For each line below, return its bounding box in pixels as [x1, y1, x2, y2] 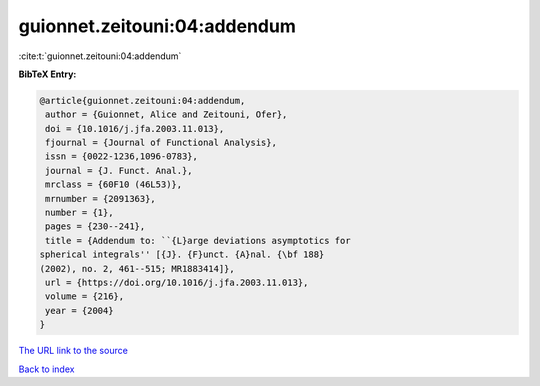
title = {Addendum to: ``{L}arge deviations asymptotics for [45, 235, 351, 246]
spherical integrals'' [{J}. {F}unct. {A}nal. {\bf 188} [39, 249, 325, 260]
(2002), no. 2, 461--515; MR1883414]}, [39, 263, 235, 274]
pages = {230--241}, [45, 221, 146, 232]
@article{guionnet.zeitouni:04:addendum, [39, 95, 246, 106]
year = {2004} [45, 305, 114, 316]
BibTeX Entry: [18, 68, 77, 80]
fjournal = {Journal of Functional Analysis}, [45, 137, 277, 149]
